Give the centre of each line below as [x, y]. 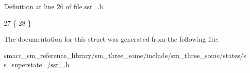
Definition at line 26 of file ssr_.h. [55, 6]
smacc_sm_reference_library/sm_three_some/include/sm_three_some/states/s [125, 55]
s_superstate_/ [27, 65]
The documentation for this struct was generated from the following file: [111, 39]
